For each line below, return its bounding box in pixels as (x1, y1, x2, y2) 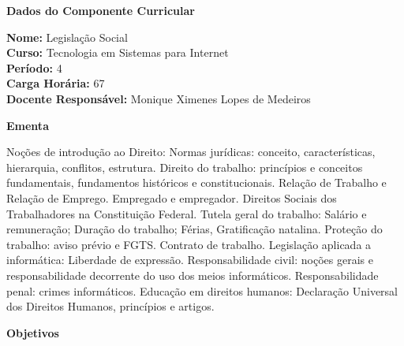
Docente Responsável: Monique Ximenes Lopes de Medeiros (6, 90, 311, 106)
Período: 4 (6, 59, 62, 76)
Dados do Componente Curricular (6, 2, 195, 18)
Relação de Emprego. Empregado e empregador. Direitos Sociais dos (6, 189, 337, 206)
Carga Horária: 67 (6, 75, 105, 91)
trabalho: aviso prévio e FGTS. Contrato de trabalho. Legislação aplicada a (6, 236, 372, 252)
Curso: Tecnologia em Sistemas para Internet (6, 44, 229, 61)
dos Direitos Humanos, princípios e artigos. (6, 298, 215, 314)
